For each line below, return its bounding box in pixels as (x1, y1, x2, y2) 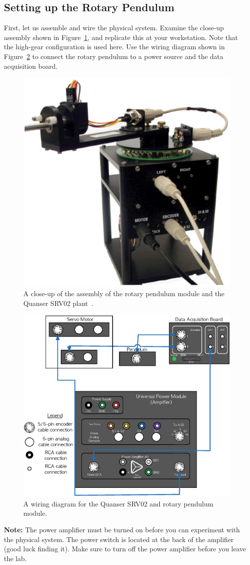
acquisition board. (4, 61, 58, 71)
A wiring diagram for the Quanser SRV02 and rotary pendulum (23, 498, 213, 508)
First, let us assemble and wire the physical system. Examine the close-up (4, 22, 224, 33)
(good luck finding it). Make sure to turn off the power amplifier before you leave (4, 544, 246, 554)
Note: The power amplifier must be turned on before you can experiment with (4, 524, 240, 534)
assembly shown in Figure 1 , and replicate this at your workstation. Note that (4, 32, 238, 42)
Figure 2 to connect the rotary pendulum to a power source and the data (4, 51, 224, 61)
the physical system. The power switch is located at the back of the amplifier (4, 534, 234, 544)
